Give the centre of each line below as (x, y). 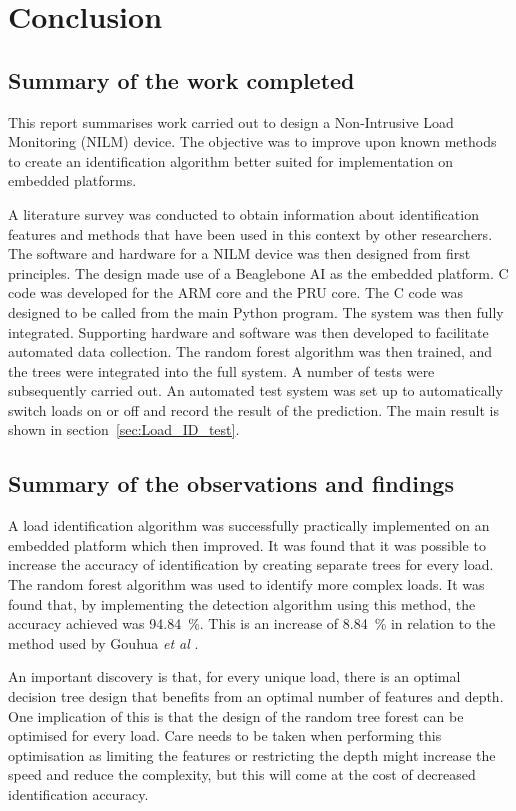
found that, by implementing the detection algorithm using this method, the (242, 603)
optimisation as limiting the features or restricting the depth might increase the (252, 754)
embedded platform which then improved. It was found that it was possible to (247, 544)
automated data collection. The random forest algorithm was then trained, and (250, 351)
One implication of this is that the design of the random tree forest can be (236, 715)
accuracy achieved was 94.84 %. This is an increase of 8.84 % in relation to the (252, 623)
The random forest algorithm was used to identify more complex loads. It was (246, 584)
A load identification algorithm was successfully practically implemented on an (249, 525)
